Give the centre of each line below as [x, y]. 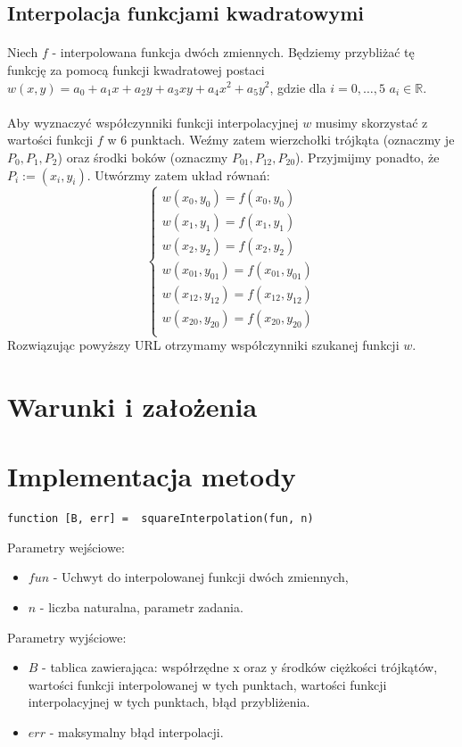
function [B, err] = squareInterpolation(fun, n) [161, 519]
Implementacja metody [152, 476]
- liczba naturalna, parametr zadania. [141, 607]
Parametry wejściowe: [66, 547]
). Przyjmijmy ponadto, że [367, 157]
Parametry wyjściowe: [67, 637]
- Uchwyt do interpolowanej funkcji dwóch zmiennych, [201, 577]
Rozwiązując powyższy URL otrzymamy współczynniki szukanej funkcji [203, 345]
